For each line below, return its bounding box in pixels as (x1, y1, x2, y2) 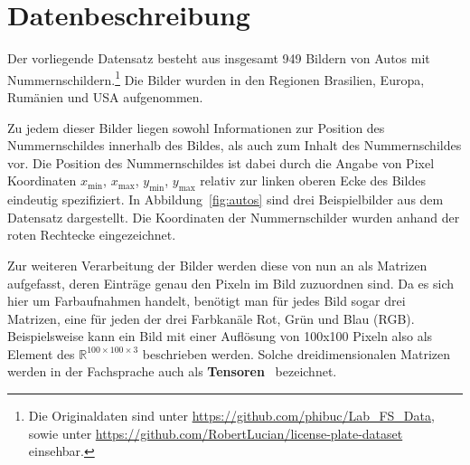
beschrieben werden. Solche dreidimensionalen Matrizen (142, 344, 450, 363)
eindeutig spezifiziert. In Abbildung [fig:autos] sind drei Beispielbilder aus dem (7, 190, 444, 209)
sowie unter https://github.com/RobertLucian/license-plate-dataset (28, 423, 403, 442)
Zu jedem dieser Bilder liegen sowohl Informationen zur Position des (7, 118, 385, 137)
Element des (7, 344, 75, 363)
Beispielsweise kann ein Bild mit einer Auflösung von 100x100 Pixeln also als (7, 327, 433, 346)
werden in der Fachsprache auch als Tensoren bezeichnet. (7, 362, 337, 381)
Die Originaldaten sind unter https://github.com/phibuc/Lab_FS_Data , (28, 406, 435, 425)
